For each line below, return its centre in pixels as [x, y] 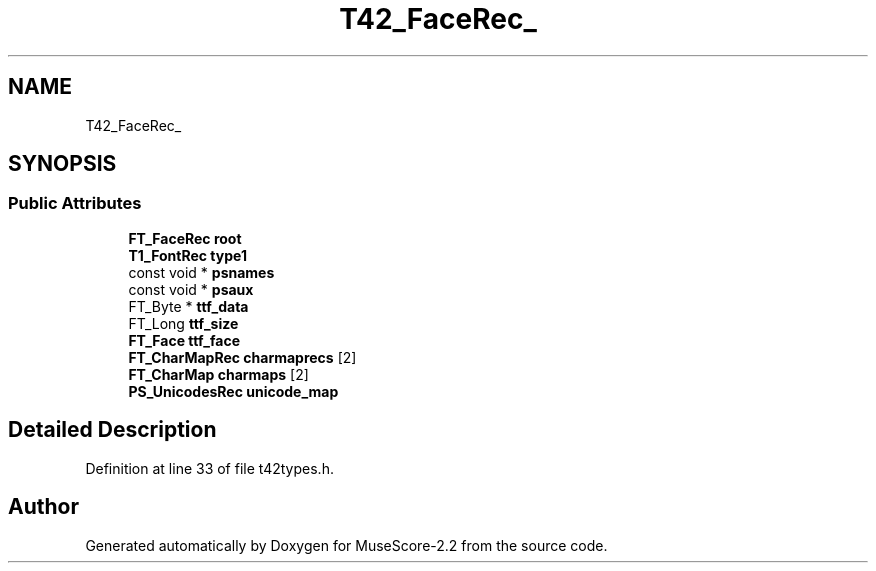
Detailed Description [112, 430]
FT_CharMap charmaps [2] [218, 374]
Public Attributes [75, 203]
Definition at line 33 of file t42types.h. [209, 468]
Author [43, 507]
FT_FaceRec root [185, 238]
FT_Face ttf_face [184, 340]
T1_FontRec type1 [187, 255]
